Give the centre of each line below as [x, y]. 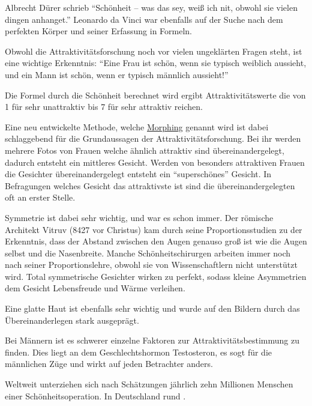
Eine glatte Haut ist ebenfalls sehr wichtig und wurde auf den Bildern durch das [152, 308]
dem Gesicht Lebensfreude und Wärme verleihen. [95, 288]
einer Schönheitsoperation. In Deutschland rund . [95, 395]
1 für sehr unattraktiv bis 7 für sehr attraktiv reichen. [104, 107]
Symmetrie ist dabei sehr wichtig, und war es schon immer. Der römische [139, 217]
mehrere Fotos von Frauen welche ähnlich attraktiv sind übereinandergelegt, [145, 150]
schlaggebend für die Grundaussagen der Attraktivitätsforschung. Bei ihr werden [153, 138]
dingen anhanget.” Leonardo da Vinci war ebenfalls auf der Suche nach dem [144, 19]
